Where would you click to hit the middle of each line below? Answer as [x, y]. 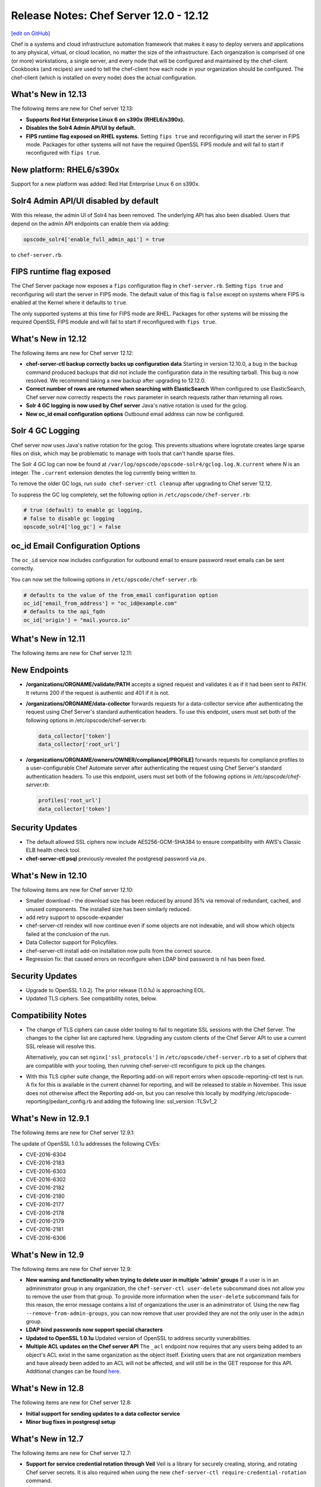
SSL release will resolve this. [61, 1046]
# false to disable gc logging [69, 518]
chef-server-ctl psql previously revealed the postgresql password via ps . [116, 858]
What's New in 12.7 [47, 1439]
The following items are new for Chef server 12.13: [72, 109]
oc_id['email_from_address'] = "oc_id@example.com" [100, 603]
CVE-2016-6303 [46, 1171]
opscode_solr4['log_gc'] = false [72, 527]
